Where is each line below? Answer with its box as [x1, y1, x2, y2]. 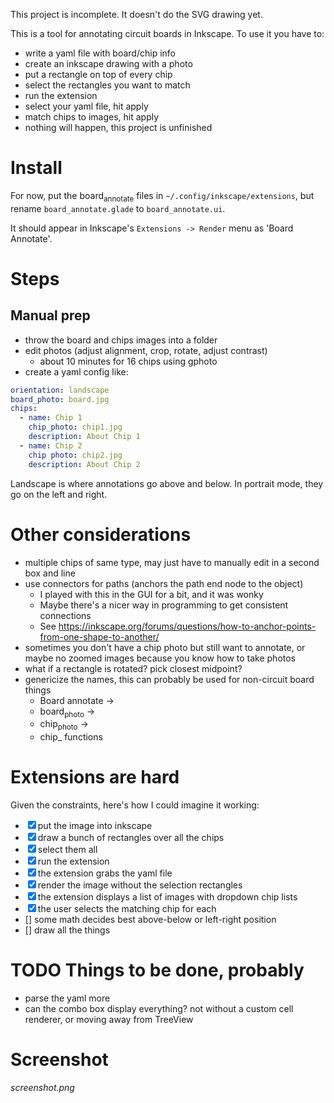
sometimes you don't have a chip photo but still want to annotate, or [24, 641, 306, 653]
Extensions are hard [10, 766, 180, 789]
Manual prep [10, 307, 91, 324]
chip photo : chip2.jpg [28, 450, 123, 460]
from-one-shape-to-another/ [39, 630, 160, 643]
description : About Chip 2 [28, 459, 141, 469]
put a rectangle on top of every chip [24, 69, 173, 80]
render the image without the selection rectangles [37, 879, 243, 891]
